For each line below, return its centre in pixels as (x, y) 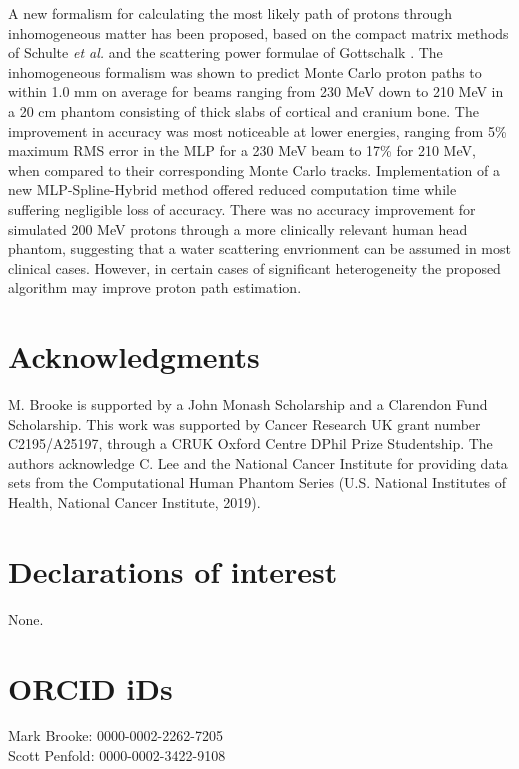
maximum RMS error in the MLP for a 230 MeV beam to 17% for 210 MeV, (242, 150)
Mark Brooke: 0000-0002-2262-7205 (115, 735)
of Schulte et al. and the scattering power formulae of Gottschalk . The (225, 52)
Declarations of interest (173, 570)
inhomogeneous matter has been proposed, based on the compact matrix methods (258, 32)
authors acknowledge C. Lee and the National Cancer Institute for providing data (258, 462)
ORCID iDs (90, 687)
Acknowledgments (134, 356)
